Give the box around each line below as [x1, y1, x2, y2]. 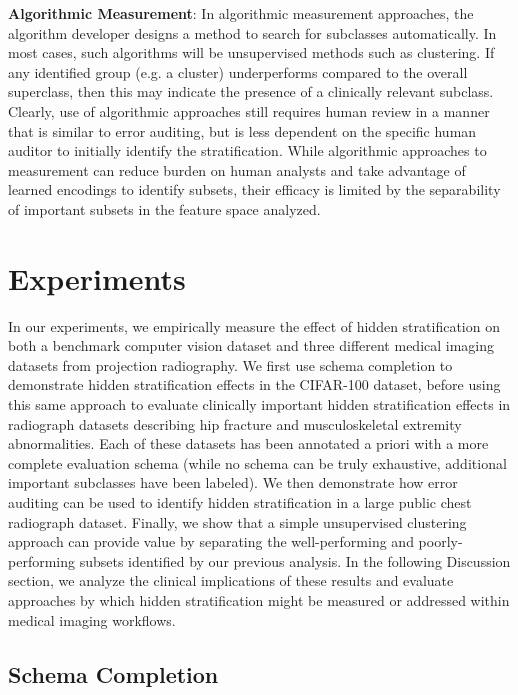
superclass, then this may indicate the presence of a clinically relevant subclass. [8, 81, 494, 102]
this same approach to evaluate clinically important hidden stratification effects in [8, 394, 511, 415]
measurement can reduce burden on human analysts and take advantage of [8, 159, 466, 180]
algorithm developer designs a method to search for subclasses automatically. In [8, 22, 497, 43]
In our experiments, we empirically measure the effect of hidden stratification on [8, 315, 500, 336]
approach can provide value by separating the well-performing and [8, 531, 414, 552]
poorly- [418, 531, 463, 552]
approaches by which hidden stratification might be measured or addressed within [8, 589, 510, 610]
